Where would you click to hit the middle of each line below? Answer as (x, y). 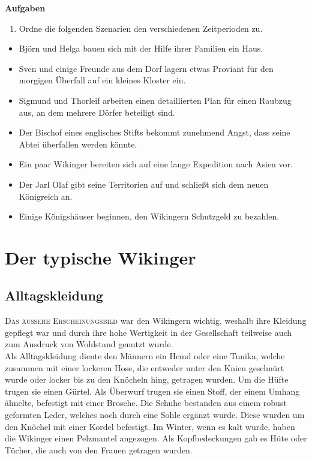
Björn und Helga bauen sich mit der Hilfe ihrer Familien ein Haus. (141, 48)
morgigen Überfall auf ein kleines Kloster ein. (102, 80)
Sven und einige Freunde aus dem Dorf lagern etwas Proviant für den (146, 68)
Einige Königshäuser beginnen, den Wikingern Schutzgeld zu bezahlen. (149, 216)
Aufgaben (25, 8)
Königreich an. (46, 196)
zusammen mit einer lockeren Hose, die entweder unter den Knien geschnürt (145, 367)
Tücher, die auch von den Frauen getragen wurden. (99, 450)
